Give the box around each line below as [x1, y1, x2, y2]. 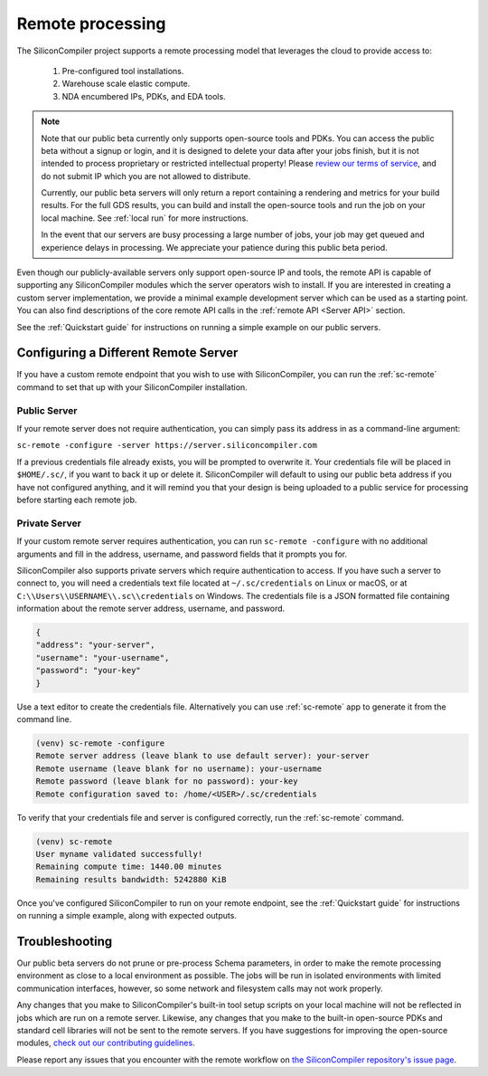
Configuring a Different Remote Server [16, 345, 239, 361]
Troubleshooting [16, 933, 113, 949]
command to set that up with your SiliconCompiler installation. [16, 381, 248, 393]
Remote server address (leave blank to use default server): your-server [35, 751, 370, 761]
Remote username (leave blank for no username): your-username [35, 763, 323, 774]
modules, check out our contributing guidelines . [16, 1037, 195, 1049]
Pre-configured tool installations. [61, 65, 184, 76]
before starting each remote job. [16, 494, 137, 505]
